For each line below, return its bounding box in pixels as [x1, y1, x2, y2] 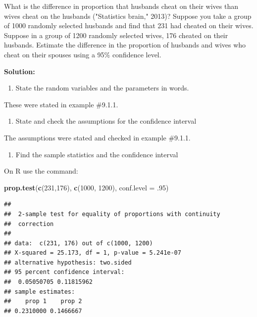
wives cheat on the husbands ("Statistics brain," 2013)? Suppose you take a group [4, 10, 252, 21]
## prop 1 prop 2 [4, 298, 82, 305]
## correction [4, 220, 54, 227]
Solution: [4, 66, 35, 76]
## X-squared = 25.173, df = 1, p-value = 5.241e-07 [4, 249, 181, 257]
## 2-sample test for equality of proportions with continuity [4, 210, 220, 218]
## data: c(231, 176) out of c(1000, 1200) [4, 239, 153, 247]
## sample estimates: [4, 288, 75, 295]
